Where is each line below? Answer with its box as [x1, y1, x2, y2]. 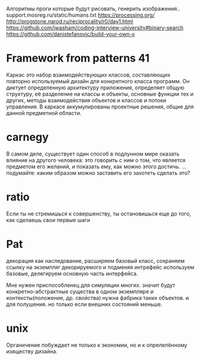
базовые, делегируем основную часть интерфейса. [6, 269, 139, 277]
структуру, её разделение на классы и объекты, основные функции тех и [6, 90, 194, 98]
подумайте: [6, 169, 36, 176]
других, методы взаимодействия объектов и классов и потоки [6, 96, 167, 104]
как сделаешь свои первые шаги [6, 216, 91, 223]
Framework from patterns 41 [6, 51, 150, 65]
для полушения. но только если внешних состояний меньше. [6, 301, 162, 308]
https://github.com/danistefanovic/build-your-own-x [6, 31, 136, 38]
